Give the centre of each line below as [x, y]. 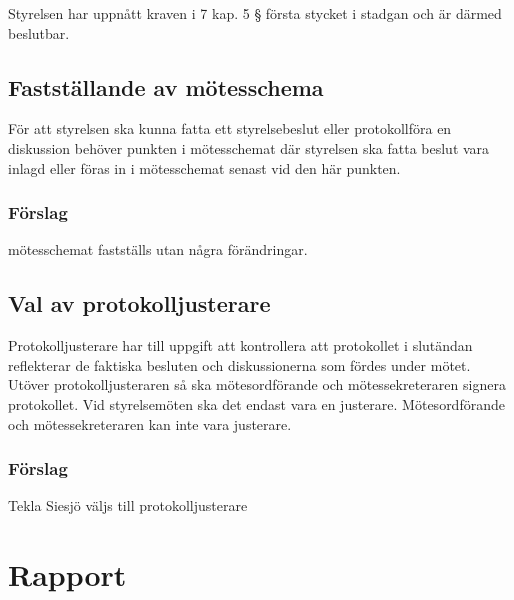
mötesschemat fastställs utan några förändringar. [158, 249]
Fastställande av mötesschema [166, 86]
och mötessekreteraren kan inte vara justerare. [150, 423]
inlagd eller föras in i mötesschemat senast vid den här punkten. [204, 167]
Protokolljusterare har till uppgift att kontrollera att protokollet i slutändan [240, 345]
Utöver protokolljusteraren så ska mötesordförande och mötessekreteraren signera [257, 384]
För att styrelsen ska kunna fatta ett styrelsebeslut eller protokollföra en [230, 128]
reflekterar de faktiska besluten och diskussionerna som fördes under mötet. [239, 364]
